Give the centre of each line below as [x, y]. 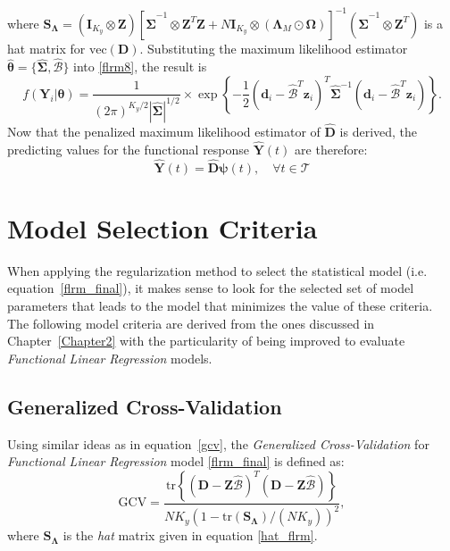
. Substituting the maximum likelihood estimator [274, 48]
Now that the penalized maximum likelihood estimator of [164, 132]
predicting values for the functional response [129, 149]
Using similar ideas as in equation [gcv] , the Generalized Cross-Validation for [218, 443]
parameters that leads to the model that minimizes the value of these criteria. [220, 305]
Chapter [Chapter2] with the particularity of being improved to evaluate [206, 341]
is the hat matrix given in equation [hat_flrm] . [190, 535]
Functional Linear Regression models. [110, 358]
